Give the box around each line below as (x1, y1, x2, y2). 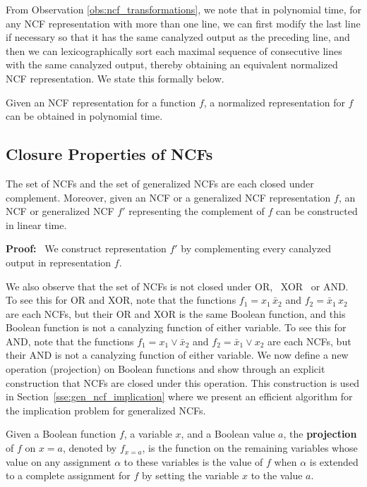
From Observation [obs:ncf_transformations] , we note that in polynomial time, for (6, 2, 361, 16)
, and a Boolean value (181, 426, 275, 441)
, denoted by (63, 440, 117, 455)
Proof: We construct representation (6, 241, 167, 256)
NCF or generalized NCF (6, 204, 114, 218)
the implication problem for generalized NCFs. (6, 402, 206, 417)
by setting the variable (141, 468, 239, 483)
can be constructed (276, 204, 358, 218)
